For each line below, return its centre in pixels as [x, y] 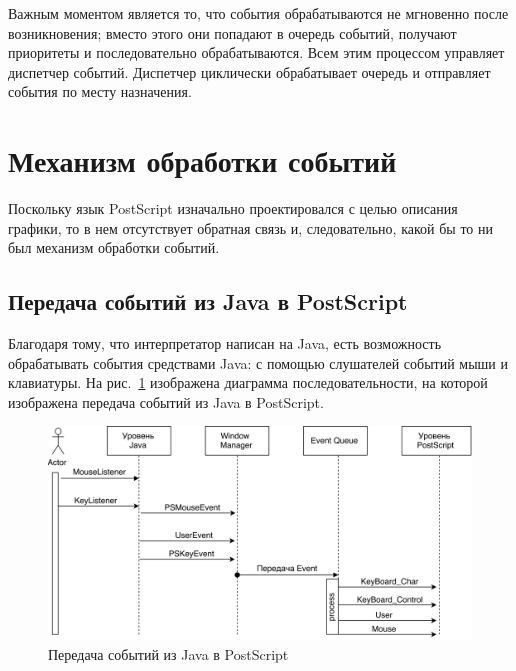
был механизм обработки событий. [114, 247]
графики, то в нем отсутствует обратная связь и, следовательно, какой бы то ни [250, 227]
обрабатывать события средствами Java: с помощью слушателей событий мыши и [258, 362]
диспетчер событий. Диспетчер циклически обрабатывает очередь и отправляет [249, 71]
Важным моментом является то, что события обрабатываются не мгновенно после [258, 13]
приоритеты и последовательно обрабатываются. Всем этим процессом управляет [256, 52]
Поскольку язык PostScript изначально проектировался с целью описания [233, 208]
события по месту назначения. [100, 91]
